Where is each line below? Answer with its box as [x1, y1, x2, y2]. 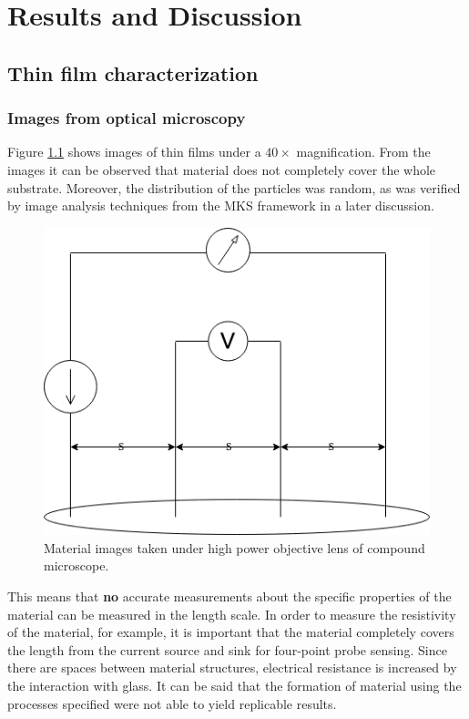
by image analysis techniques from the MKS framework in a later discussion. [7, 196, 434, 215]
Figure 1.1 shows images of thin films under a [7, 142, 261, 161]
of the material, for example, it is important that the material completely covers [7, 622, 454, 642]
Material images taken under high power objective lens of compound [44, 538, 425, 557]
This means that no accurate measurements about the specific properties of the [7, 587, 452, 605]
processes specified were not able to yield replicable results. [7, 693, 337, 713]
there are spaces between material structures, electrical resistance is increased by [7, 658, 457, 677]
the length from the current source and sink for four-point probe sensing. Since [7, 640, 447, 659]
